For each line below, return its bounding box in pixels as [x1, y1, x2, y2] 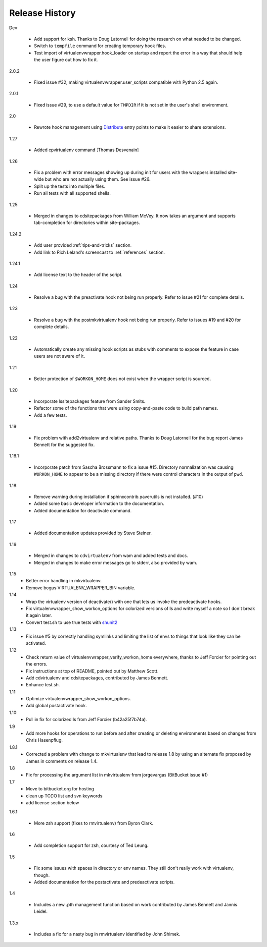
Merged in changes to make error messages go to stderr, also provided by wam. [34, 559, 198, 565]
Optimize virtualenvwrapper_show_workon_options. [26, 696, 131, 702]
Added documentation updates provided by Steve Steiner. [34, 530, 152, 536]
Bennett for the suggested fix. [34, 442, 95, 447]
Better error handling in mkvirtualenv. [26, 578, 102, 584]
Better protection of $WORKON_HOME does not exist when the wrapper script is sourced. [34, 376, 211, 382]
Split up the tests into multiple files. [34, 183, 106, 189]
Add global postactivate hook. [26, 703, 87, 709]
